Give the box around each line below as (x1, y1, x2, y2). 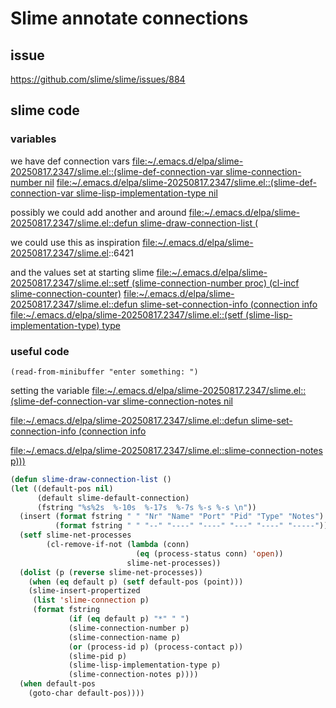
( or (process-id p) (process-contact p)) (68, 642, 244, 652)
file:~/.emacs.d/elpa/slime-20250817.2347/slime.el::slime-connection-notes (10, 444, 323, 456)
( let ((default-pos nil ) (10, 483, 114, 494)
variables (10, 132, 57, 146)
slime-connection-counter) (10, 287, 122, 299)
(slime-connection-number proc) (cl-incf (131, 277, 300, 289)
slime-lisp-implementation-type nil (76, 187, 218, 199)
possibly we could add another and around (10, 206, 187, 218)
